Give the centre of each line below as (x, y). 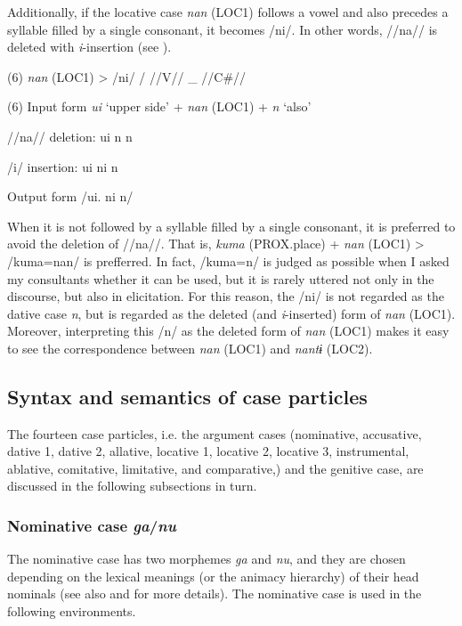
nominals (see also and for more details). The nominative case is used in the (215, 593)
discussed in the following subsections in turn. (132, 486)
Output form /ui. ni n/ (70, 196)
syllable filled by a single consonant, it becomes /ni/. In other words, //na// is (223, 29)
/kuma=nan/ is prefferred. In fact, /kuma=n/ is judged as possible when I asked (228, 260)
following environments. (72, 611)
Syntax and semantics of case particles (187, 396)
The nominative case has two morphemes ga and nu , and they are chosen (207, 559)
